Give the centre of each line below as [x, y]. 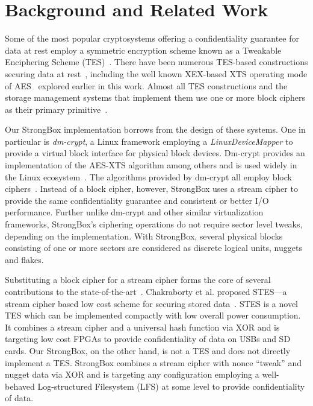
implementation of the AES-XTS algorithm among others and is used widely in [151, 165]
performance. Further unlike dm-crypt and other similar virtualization [134, 212]
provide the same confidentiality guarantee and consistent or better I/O [137, 200]
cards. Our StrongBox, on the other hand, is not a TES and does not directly [148, 350]
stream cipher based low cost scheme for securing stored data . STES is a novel [151, 303]
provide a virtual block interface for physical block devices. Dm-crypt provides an [155, 153]
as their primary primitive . [56, 109]
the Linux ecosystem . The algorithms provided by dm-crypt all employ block [148, 176]
